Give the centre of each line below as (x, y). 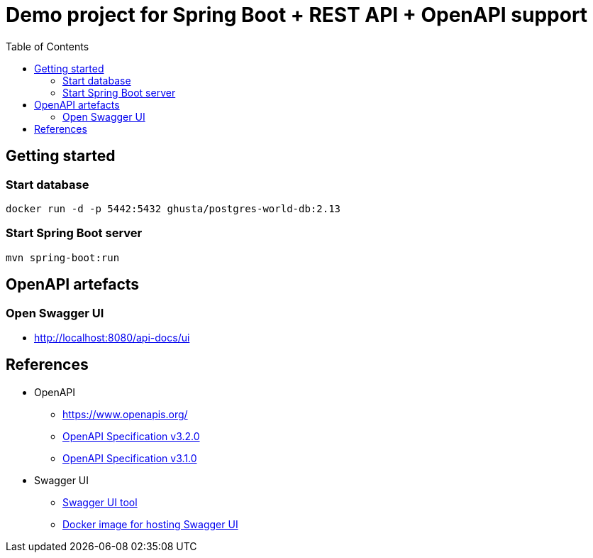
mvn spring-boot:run (63, 257)
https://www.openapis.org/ (125, 414)
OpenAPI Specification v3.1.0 (130, 458)
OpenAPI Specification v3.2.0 (131, 436)
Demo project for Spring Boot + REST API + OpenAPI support (297, 15)
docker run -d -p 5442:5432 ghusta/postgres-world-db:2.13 (173, 208)
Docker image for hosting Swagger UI (150, 524)
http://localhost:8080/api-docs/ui (112, 337)
